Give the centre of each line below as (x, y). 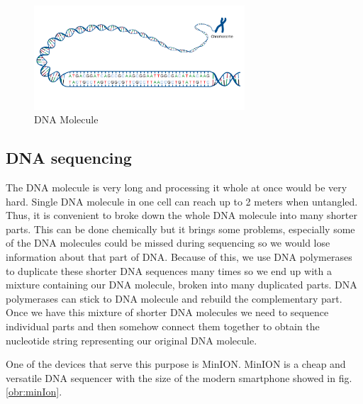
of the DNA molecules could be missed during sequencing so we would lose (168, 243)
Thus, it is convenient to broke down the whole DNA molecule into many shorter (181, 215)
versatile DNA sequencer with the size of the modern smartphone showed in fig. (179, 377)
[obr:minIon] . (34, 392)
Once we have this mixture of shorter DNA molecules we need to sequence (167, 312)
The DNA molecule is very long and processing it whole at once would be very (177, 187)
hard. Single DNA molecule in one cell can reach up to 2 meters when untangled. (182, 201)
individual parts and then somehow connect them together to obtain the (163, 326)
